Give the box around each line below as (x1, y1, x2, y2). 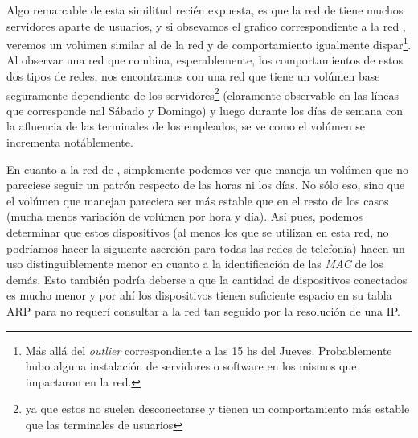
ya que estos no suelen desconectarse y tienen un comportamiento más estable (25, 400, 410, 417)
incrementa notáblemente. (6, 134, 133, 151)
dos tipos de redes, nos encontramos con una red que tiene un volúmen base (6, 68, 380, 85)
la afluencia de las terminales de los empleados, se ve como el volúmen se (6, 118, 366, 134)
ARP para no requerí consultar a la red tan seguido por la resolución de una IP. (6, 303, 400, 319)
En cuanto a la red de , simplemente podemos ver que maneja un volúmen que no (6, 160, 409, 177)
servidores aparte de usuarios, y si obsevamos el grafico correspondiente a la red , (6, 17, 406, 34)
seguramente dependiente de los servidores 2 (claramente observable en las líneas (6, 84, 399, 103)
